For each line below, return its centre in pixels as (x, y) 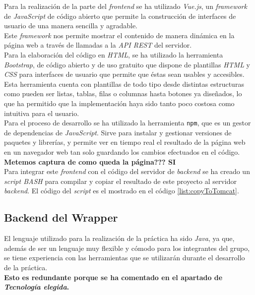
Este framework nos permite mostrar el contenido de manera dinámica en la (119, 35)
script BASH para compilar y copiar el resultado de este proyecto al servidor (121, 181)
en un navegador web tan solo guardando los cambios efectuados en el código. (122, 151)
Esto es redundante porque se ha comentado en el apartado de (113, 277)
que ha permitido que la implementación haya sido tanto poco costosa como (119, 103)
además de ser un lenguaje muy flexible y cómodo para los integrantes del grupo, (127, 248)
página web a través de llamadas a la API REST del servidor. (98, 45)
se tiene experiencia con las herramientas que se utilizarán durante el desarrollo (125, 258)
